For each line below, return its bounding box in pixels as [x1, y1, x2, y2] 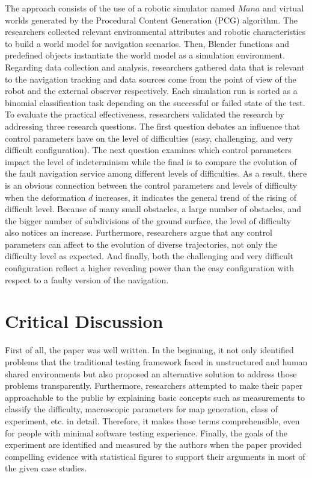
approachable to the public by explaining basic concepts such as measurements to [5, 391, 305, 403]
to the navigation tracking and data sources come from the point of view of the [5, 72, 296, 85]
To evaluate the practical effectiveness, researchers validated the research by [5, 108, 284, 121]
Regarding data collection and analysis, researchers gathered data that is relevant [5, 60, 305, 73]
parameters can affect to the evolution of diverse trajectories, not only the [5, 237, 277, 250]
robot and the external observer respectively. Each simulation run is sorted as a [5, 84, 298, 97]
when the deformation [5, 190, 86, 203]
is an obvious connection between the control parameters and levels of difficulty [5, 178, 298, 191]
